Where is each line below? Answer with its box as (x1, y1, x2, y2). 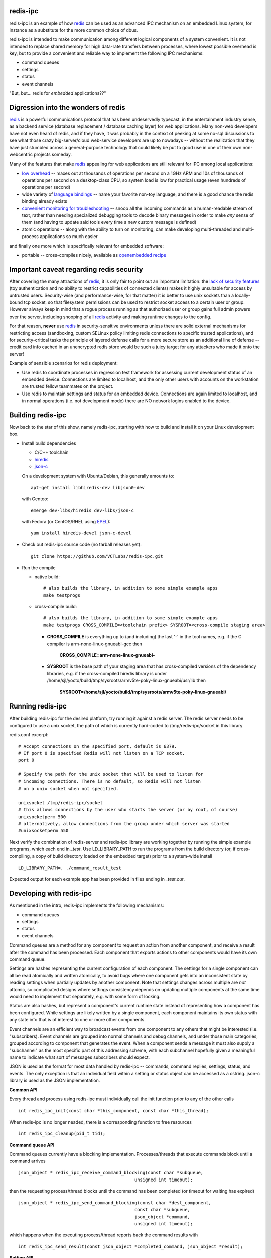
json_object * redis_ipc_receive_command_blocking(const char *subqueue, (18, 1170, 204, 1175)
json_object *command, (134, 1214, 190, 1220)
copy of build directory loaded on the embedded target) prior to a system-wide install (36, 853, 213, 859)
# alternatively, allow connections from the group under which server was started (18, 821, 230, 826)
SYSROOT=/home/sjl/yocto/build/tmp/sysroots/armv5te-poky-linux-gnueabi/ (59, 689, 227, 695)
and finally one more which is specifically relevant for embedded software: (9, 243, 164, 249)
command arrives (9, 1158, 46, 1164)
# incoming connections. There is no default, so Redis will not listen (18, 778, 201, 784)
